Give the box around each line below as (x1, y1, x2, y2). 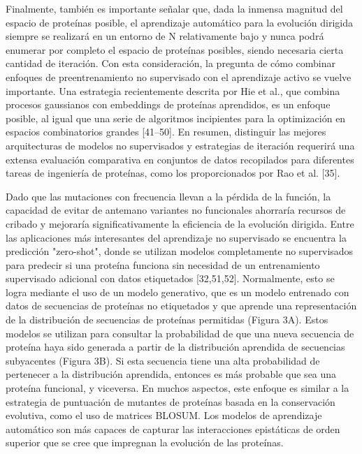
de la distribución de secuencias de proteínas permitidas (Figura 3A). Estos (6, 312, 328, 327)
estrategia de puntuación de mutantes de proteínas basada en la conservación (6, 394, 335, 409)
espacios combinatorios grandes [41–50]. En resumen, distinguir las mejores (6, 124, 326, 139)
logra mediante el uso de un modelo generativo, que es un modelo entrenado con (6, 284, 349, 299)
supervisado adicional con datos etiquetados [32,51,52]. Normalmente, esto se (6, 271, 335, 286)
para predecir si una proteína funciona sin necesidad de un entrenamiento (6, 257, 320, 272)
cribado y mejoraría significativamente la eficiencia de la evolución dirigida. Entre (6, 216, 354, 230)
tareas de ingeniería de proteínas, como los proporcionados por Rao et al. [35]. (6, 166, 340, 180)
